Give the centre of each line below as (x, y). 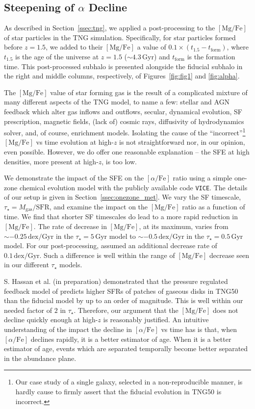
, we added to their (74, 47)
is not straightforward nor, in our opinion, (182, 142)
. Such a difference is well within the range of (107, 255)
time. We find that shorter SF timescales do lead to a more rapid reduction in (121, 217)
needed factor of (28, 310)
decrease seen (229, 255)
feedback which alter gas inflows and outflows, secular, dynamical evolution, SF (123, 111)
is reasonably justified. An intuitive (156, 320)
